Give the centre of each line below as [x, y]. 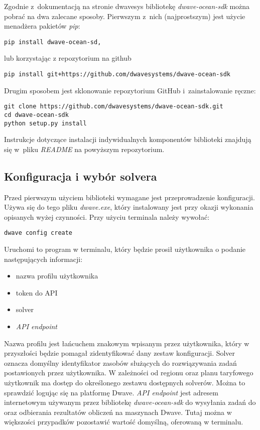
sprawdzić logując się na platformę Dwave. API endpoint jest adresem [111, 392]
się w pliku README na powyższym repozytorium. [84, 149]
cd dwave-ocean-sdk [36, 115]
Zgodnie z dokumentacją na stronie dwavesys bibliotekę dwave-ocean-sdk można [127, 6]
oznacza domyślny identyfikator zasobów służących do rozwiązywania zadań [120, 363]
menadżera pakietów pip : [42, 26]
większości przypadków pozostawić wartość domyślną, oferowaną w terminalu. [124, 422]
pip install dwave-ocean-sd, [53, 42]
